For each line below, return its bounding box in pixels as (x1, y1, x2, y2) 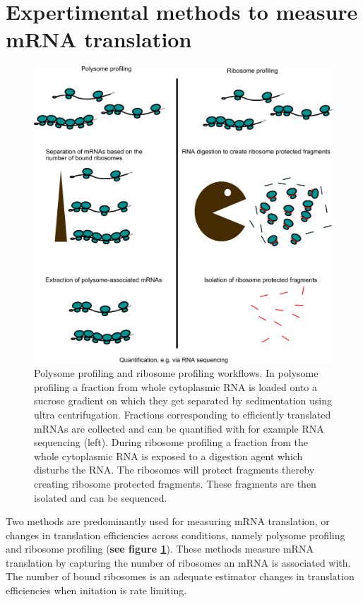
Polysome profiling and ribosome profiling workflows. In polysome (34, 366, 319, 380)
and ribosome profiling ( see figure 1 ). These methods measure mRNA (6, 541, 314, 556)
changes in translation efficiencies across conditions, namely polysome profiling (6, 527, 345, 542)
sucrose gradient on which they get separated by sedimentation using (34, 393, 333, 408)
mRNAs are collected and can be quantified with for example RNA (34, 421, 324, 435)
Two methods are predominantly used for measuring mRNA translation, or (6, 514, 330, 529)
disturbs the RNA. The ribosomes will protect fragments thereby (34, 462, 315, 477)
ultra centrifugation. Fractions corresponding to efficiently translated (34, 407, 331, 421)
